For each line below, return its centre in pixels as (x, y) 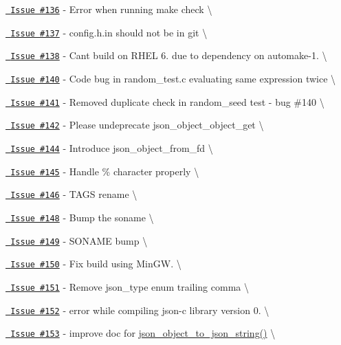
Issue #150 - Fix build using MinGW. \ (96, 264)
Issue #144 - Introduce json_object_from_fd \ (112, 147)
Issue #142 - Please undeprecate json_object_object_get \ (137, 125)
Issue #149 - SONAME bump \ (79, 240)
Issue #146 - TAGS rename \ (74, 194)
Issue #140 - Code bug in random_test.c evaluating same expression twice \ (173, 78)
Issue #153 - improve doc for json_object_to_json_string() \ (143, 333)
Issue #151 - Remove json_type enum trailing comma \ (130, 286)
